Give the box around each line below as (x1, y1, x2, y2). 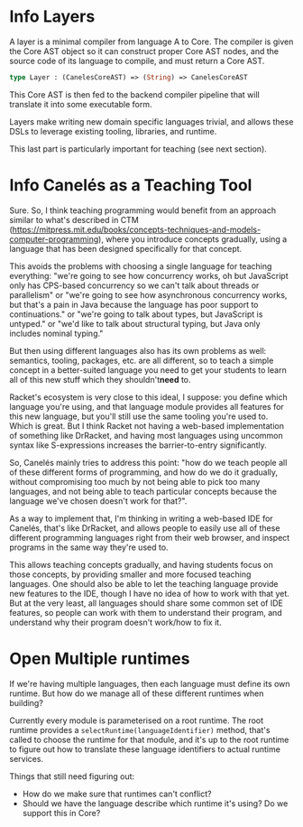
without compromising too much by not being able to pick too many (9, 476, 261, 487)
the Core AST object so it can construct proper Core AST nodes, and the (9, 45, 280, 56)
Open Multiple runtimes (9, 648, 190, 669)
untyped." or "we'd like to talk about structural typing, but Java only (9, 318, 261, 329)
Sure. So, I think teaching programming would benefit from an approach (9, 205, 277, 216)
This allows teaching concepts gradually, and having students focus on (9, 559, 273, 570)
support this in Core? (22, 807, 101, 818)
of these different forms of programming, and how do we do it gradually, (9, 467, 278, 478)
